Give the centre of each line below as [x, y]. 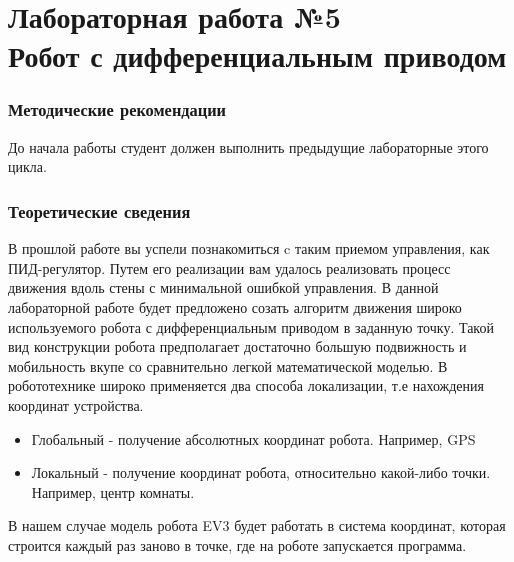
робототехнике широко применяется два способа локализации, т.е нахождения [246, 385]
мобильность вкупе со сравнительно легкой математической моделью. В [228, 365]
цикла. [27, 166]
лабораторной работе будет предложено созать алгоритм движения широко [235, 306]
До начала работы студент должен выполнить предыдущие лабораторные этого [248, 146]
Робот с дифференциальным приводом [257, 55]
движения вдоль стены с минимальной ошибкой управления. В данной [223, 287]
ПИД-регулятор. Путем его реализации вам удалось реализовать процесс [229, 267]
